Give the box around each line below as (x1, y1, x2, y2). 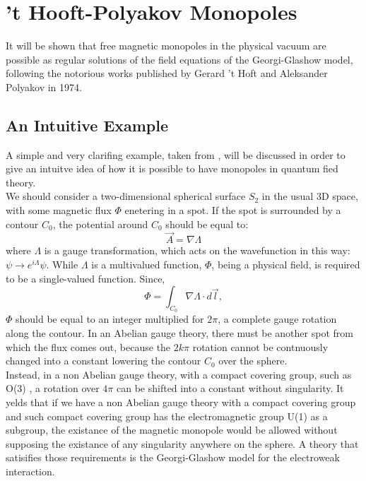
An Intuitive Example (6, 114, 169, 136)
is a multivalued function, (91, 257, 202, 272)
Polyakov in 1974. (6, 79, 82, 94)
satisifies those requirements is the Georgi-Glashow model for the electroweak (6, 450, 340, 465)
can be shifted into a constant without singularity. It (117, 381, 344, 396)
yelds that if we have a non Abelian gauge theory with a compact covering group (6, 395, 356, 410)
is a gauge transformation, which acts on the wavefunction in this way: (44, 243, 350, 258)
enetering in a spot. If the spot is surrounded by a (124, 203, 341, 218)
